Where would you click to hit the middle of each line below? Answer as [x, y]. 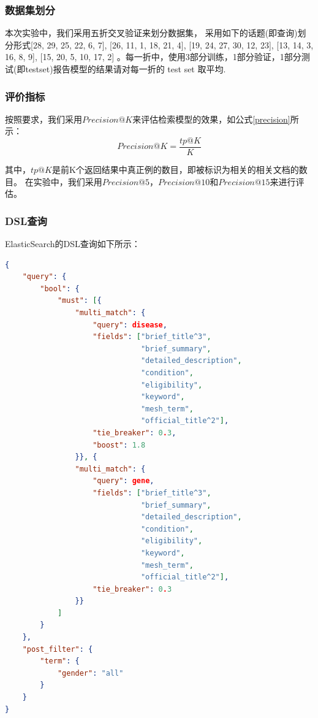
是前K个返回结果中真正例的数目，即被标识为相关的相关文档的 [175, 170]
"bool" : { [60, 288]
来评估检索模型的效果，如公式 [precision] [211, 119]
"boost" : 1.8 [119, 445]
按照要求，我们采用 [44, 119]
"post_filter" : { [58, 649]
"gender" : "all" [90, 673]
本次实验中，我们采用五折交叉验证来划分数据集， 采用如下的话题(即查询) [151, 33]
